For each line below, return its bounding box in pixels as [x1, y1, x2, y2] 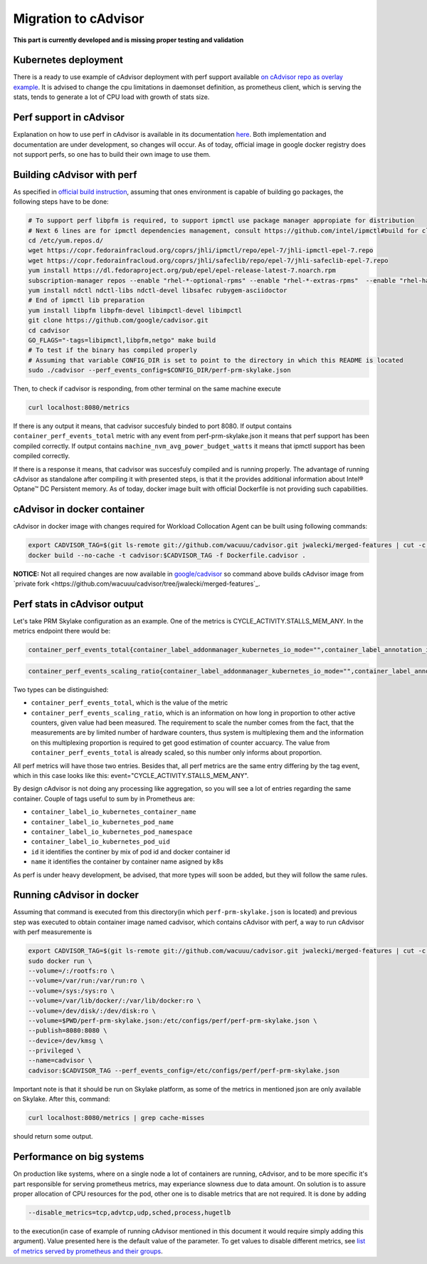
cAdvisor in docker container [13, 503, 145, 516]
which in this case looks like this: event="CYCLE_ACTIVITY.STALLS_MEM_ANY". [13, 771, 249, 779]
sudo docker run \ [28, 957, 93, 965]
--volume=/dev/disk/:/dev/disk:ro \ [28, 1007, 157, 1015]
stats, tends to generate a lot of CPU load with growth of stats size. [13, 93, 210, 101]
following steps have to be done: [13, 197, 110, 206]
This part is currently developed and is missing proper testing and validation [13, 36, 244, 44]
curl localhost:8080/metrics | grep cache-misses [28, 1114, 205, 1122]
